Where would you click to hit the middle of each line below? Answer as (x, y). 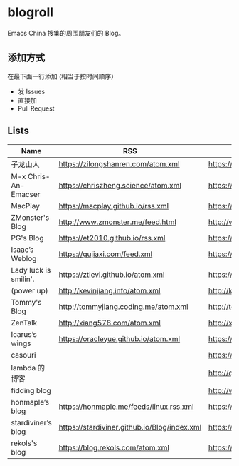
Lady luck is (31, 270)
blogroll (31, 12)
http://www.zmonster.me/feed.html (117, 222)
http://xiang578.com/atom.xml (110, 323)
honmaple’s (30, 402)
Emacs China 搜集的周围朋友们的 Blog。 (66, 33)
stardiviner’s (31, 422)
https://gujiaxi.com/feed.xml (106, 254)
